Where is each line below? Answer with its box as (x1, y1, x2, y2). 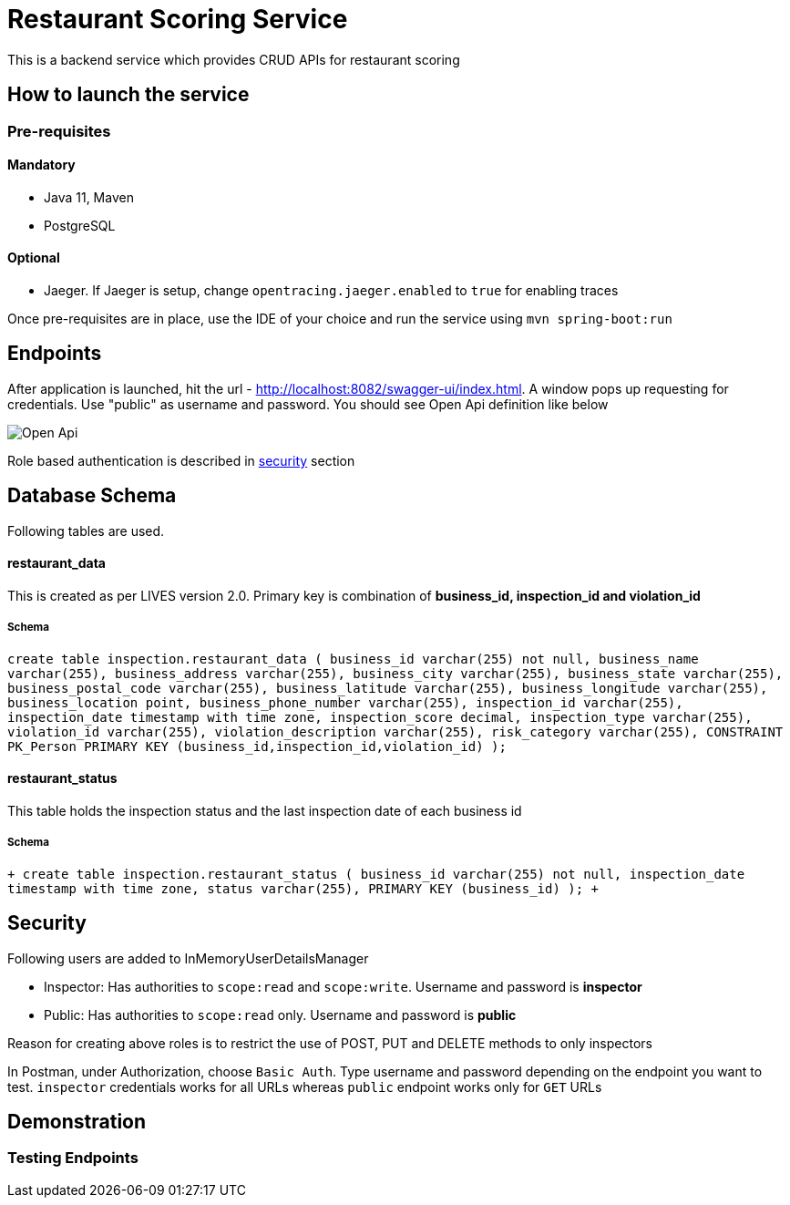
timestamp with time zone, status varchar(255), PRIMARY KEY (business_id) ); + (7, 881, 600, 896)
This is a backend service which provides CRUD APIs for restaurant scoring (7, 51, 460, 67)
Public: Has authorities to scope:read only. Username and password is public (44, 1006, 517, 1023)
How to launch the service (7, 83, 250, 107)
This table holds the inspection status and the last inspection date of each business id (7, 802, 522, 819)
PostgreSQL (44, 217, 116, 233)
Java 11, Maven (44, 189, 134, 205)
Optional (7, 250, 60, 266)
